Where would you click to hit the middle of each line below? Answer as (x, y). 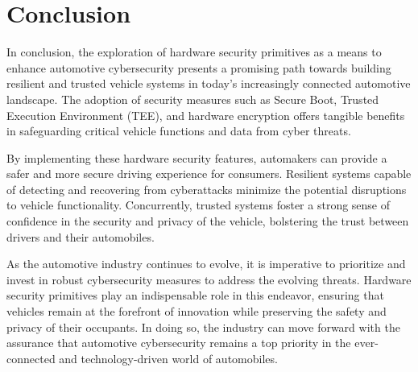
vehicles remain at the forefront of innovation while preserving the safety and (197, 311)
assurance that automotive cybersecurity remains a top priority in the (179, 343)
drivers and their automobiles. (81, 236)
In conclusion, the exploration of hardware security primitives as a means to (194, 52)
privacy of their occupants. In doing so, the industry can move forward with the (203, 327)
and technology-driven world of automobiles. (168, 358)
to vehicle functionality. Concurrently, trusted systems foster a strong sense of (199, 205)
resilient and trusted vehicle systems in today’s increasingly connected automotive (209, 83)
